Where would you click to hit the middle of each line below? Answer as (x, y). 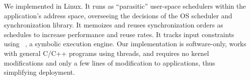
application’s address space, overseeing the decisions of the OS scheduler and (118, 15)
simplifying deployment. (39, 72)
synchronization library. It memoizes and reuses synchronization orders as (114, 25)
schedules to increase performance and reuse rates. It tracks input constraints (119, 34)
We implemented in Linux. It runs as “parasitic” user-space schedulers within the (125, 6)
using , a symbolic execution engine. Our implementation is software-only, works (125, 44)
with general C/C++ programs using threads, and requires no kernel (107, 53)
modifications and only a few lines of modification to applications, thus (110, 62)
